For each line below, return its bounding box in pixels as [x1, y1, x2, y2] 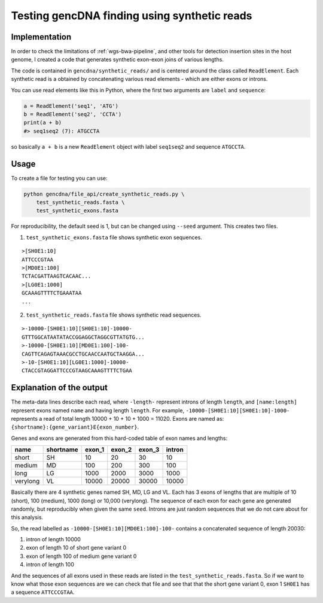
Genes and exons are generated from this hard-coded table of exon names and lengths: [11, 435, 227, 442]
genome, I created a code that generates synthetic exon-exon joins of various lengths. [11, 56, 224, 63]
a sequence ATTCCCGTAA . [11, 589, 75, 596]
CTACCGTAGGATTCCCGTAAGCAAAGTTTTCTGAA [22, 367, 133, 374]
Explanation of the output [11, 382, 108, 393]
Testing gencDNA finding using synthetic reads [11, 9, 252, 22]
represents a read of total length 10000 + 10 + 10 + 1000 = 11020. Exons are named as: [11, 415, 224, 422]
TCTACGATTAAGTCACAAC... [22, 273, 92, 280]
